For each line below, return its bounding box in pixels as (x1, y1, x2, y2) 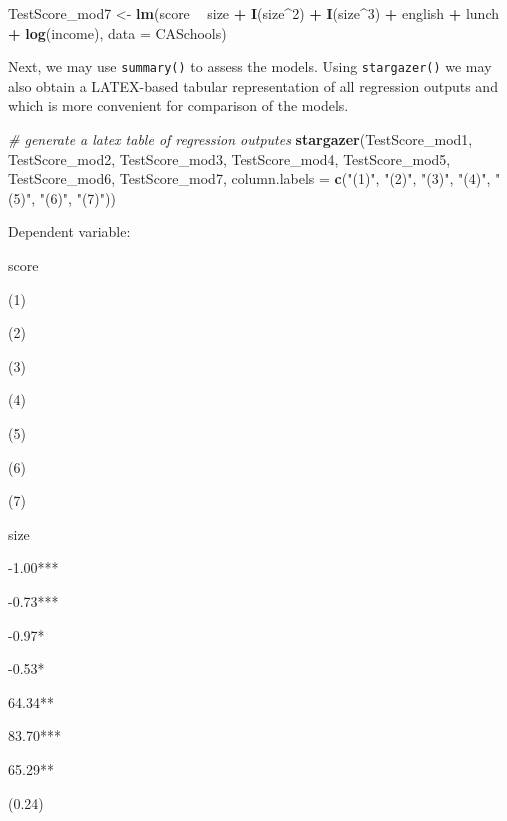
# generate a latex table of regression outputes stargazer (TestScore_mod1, (8, 129, 473, 150)
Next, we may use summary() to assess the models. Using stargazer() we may (8, 56, 492, 77)
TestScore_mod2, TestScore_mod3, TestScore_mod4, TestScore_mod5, (8, 148, 451, 169)
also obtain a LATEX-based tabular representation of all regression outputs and (8, 75, 498, 96)
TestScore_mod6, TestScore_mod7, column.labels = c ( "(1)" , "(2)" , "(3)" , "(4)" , (8, 168, 491, 189)
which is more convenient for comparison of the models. (8, 95, 349, 116)
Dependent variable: (8, 221, 131, 242)
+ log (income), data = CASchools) (8, 22, 227, 43)
